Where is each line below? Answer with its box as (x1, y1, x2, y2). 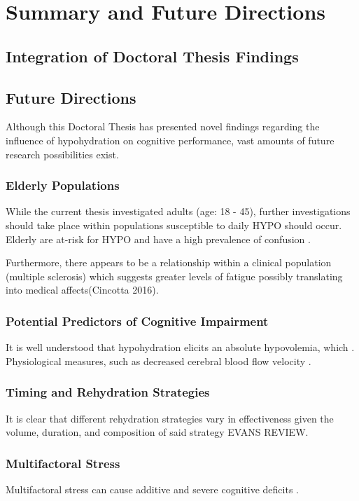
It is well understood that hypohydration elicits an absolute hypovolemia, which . (6, 340, 355, 355)
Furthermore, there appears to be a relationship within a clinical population (6, 255, 332, 270)
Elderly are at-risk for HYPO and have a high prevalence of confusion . (6, 231, 311, 246)
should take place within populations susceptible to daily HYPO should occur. (6, 217, 342, 232)
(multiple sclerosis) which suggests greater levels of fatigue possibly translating (6, 268, 343, 283)
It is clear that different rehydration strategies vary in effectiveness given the (6, 411, 334, 425)
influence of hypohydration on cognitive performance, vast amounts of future (6, 132, 335, 147)
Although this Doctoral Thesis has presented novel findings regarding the (6, 119, 320, 134)
